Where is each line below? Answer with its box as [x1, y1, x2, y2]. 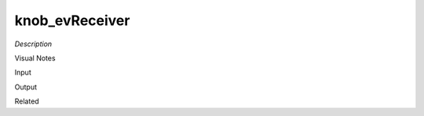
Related [14, 96, 39, 106]
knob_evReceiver [14, 12, 130, 29]
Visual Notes [14, 53, 56, 63]
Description [14, 39, 53, 49]
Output [14, 82, 37, 92]
